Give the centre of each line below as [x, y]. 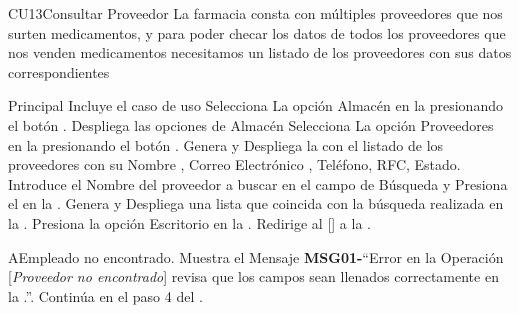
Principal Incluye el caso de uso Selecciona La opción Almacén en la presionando [255, 105]
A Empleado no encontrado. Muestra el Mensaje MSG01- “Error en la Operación [256, 256]
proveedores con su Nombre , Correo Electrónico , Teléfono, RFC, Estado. [234, 164]
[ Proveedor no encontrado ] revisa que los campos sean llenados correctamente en [253, 276]
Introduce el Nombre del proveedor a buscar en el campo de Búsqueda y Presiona [258, 183]
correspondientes [59, 71]
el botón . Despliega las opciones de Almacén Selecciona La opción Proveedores [251, 124]
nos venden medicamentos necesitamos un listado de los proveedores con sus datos [260, 52]
